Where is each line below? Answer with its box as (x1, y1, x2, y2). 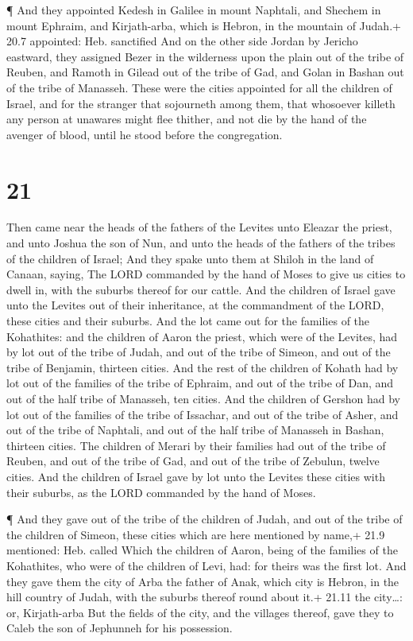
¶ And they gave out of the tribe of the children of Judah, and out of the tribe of (6, 511, 403, 527)
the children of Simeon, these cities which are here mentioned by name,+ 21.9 (6, 526, 385, 542)
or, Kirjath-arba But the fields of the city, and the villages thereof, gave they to (6, 604, 394, 620)
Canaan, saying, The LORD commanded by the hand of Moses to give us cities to (6, 266, 406, 282)
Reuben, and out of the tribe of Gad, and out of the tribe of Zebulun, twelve (6, 453, 380, 469)
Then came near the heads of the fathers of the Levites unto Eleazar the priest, (6, 219, 392, 235)
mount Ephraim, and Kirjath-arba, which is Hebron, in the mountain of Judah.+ (6, 17, 401, 33)
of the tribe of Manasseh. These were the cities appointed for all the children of (6, 79, 392, 95)
